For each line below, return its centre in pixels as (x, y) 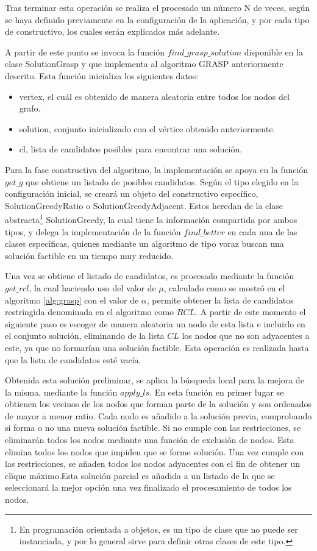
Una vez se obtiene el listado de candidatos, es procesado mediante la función (150, 276)
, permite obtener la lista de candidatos (220, 300)
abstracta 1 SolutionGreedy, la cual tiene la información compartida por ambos (151, 219)
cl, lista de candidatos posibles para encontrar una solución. (131, 149)
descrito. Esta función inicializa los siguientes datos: (102, 75)
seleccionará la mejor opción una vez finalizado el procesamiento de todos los (148, 487)
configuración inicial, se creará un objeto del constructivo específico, (132, 194)
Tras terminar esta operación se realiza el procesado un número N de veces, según (158, 7)
